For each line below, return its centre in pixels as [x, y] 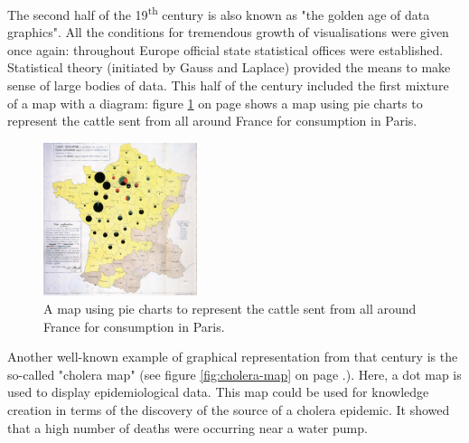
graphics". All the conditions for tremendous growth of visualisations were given [228, 32]
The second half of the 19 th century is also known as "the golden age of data [219, 13]
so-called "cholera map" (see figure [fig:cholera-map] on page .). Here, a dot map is [234, 374]
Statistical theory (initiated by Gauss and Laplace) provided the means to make [229, 67]
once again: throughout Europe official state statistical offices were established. [225, 49]
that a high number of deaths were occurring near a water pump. [188, 427]
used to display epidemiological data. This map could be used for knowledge [218, 392]
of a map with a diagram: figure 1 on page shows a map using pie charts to [215, 103]
